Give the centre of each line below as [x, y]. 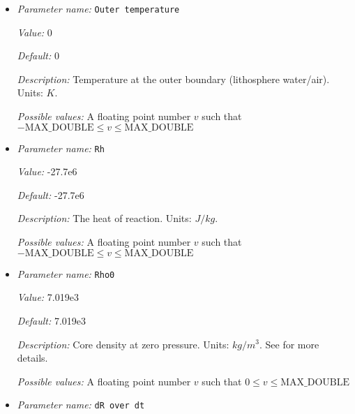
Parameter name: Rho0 [66, 273]
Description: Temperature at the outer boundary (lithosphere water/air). [173, 79]
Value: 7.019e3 [48, 297]
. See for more [289, 344]
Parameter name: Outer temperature [98, 8]
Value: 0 [35, 32]
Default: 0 [38, 56]
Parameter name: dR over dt [81, 405]
